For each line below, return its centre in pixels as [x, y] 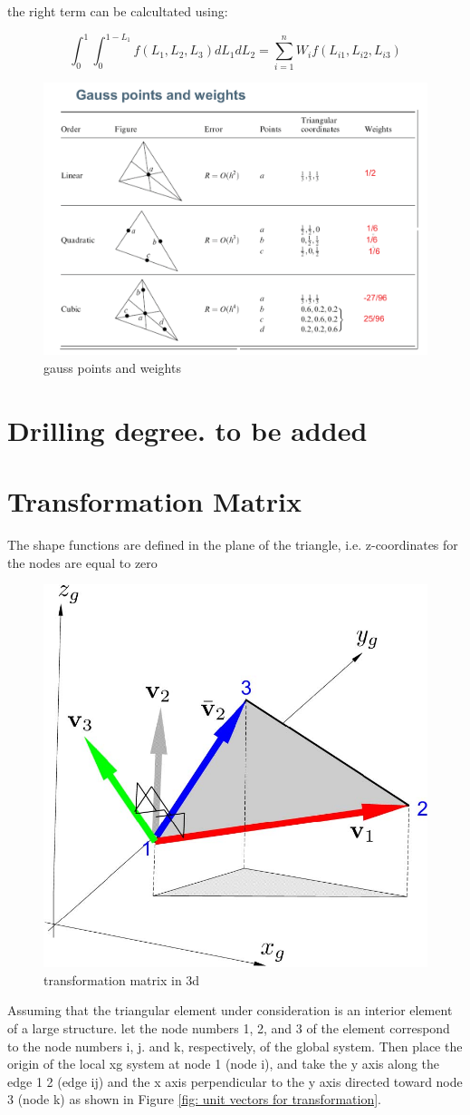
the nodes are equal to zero [82, 562]
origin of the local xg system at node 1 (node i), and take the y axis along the [224, 1064]
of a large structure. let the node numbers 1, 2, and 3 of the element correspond [229, 1028]
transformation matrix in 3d [122, 979]
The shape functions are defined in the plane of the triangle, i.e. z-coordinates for [233, 545]
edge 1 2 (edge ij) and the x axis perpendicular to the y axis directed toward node [235, 1081]
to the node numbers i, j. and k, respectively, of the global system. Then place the [235, 1046]
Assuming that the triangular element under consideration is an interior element [230, 1010]
